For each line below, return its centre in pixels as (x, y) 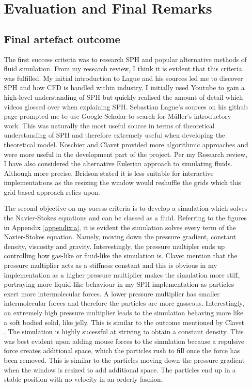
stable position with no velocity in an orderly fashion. (83, 379)
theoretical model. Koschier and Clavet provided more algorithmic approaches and (126, 144)
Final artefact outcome (62, 39)
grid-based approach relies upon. (52, 192)
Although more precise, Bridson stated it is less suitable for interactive (109, 173)
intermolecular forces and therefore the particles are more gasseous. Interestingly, (124, 303)
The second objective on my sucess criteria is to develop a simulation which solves (126, 208)
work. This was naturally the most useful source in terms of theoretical (109, 125)
